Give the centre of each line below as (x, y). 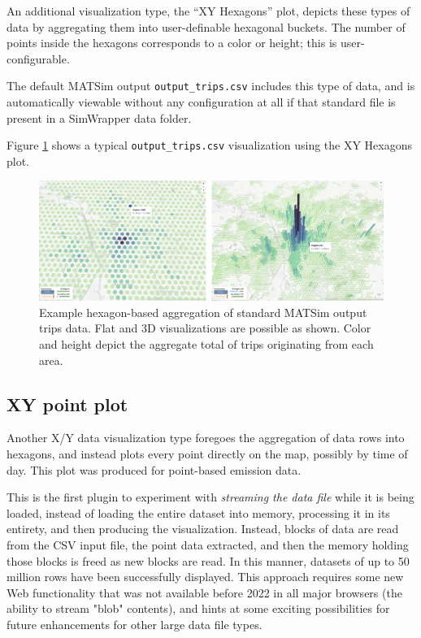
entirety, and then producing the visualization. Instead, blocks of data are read (203, 529)
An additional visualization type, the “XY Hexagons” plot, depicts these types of (208, 11)
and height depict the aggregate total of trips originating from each (206, 344)
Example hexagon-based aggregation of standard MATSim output (203, 312)
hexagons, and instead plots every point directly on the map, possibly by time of (207, 454)
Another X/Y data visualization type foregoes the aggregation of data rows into (206, 438)
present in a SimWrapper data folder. (99, 117)
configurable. (38, 58)
